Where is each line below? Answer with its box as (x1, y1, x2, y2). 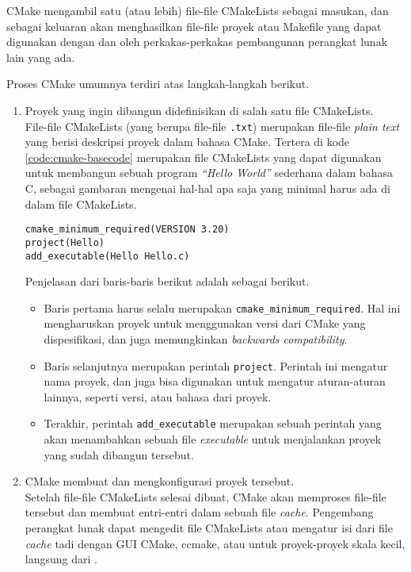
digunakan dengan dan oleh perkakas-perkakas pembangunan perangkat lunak (6, 33, 388, 50)
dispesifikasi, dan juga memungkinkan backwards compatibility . (44, 331, 348, 347)
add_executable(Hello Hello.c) (25, 250, 190, 262)
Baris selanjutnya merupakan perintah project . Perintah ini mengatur (44, 357, 388, 374)
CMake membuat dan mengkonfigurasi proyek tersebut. (25, 473, 295, 489)
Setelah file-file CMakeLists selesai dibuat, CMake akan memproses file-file (25, 488, 386, 505)
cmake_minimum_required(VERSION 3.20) (25, 224, 230, 236)
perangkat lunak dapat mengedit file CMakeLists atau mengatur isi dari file (25, 520, 393, 536)
